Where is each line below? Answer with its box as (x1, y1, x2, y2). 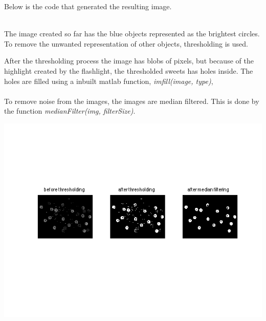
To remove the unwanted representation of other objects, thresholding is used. (4, 38, 248, 49)
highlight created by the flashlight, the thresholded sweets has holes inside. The (4, 65, 253, 76)
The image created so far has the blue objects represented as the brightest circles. (4, 28, 260, 39)
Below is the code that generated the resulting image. (4, 1, 172, 11)
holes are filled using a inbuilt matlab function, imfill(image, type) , (4, 75, 213, 86)
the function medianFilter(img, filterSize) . (4, 105, 136, 116)
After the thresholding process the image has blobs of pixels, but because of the (4, 55, 254, 66)
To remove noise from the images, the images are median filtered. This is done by (4, 95, 259, 106)
